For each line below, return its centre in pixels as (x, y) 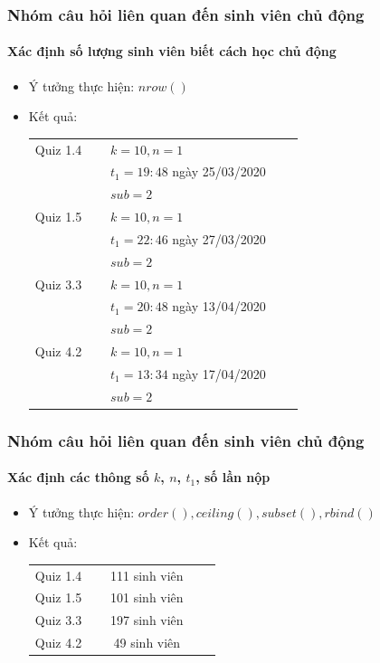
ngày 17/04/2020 (219, 374)
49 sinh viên (147, 643)
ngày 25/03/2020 (219, 171)
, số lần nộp (233, 477)
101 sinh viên (147, 597)
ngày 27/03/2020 (219, 238)
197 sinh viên (147, 620)
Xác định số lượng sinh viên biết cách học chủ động (172, 51)
